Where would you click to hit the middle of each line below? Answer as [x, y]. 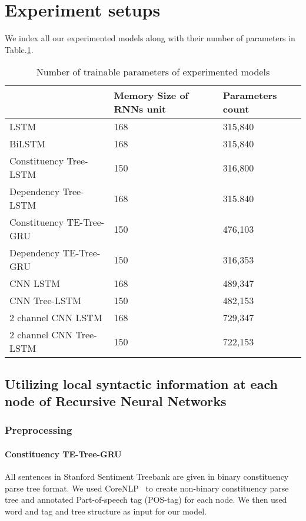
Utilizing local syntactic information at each [141, 383]
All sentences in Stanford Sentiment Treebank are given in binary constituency [147, 477]
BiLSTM [27, 144]
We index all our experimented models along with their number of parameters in [150, 38]
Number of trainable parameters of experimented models [153, 72]
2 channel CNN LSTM [56, 318]
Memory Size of [151, 95]
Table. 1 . [19, 49]
